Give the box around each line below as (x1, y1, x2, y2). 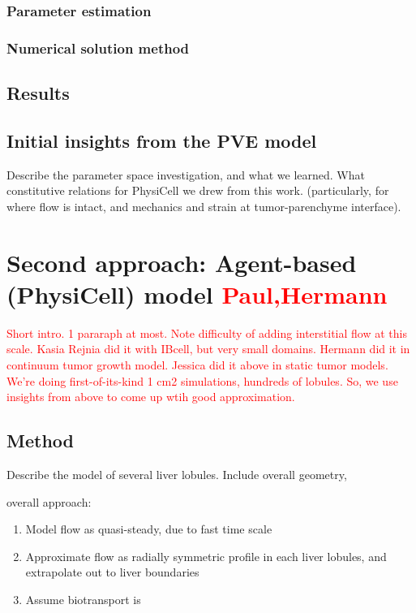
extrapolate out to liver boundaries (25, 563, 199, 581)
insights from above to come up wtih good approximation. (6, 388, 295, 405)
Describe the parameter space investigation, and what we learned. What (6, 166, 365, 183)
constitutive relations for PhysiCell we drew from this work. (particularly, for (6, 182, 389, 199)
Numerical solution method (6, 37, 190, 58)
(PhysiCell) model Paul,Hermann (6, 277, 388, 310)
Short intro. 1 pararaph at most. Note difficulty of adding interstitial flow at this (6, 324, 407, 341)
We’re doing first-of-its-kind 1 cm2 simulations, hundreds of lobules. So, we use (6, 372, 398, 389)
